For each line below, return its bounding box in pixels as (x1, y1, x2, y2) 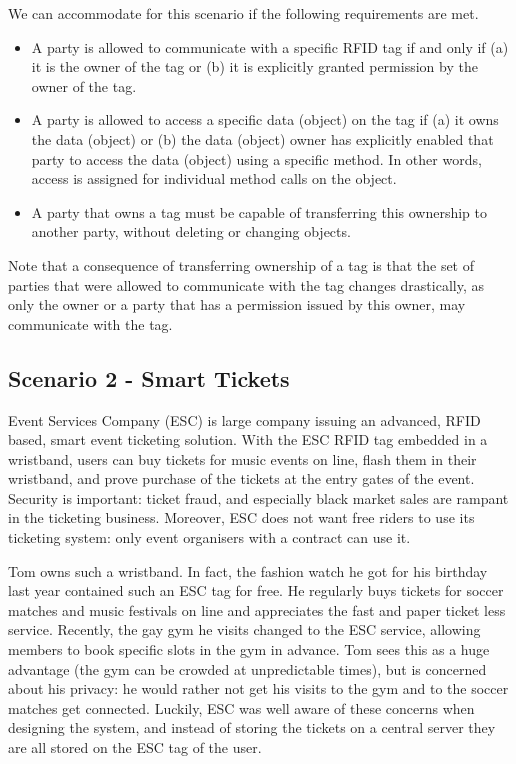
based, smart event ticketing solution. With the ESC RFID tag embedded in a (8, 429, 488, 450)
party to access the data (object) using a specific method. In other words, (31, 148, 482, 169)
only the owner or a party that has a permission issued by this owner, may (8, 294, 466, 315)
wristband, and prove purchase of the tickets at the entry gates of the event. (8, 468, 475, 489)
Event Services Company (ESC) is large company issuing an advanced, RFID (8, 409, 481, 430)
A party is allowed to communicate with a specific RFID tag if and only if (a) (31, 36, 509, 57)
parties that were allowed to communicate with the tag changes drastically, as (8, 274, 484, 295)
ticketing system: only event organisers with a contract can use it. (8, 527, 411, 548)
